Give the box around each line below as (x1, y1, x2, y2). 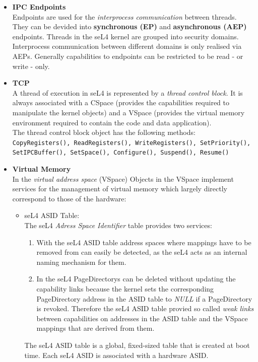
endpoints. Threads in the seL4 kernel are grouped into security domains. (12, 31, 239, 41)
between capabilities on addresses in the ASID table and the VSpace (36, 313, 248, 323)
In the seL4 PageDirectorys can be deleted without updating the (36, 273, 236, 284)
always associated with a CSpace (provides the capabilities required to (12, 97, 230, 108)
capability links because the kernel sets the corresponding (36, 283, 214, 294)
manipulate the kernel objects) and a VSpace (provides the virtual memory (12, 107, 245, 117)
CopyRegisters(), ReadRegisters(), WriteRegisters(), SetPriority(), (12, 139, 251, 147)
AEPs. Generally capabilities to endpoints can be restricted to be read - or (12, 50, 243, 61)
